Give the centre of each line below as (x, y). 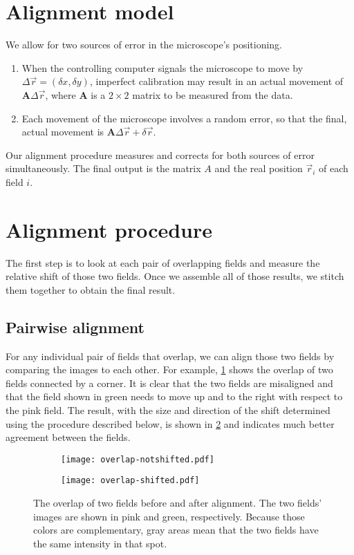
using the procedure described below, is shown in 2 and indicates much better (170, 423)
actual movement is (63, 132)
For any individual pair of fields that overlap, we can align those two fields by (170, 356)
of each (334, 168)
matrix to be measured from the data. (213, 94)
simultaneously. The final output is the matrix (103, 168)
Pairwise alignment (75, 327)
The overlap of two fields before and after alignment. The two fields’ (178, 503)
